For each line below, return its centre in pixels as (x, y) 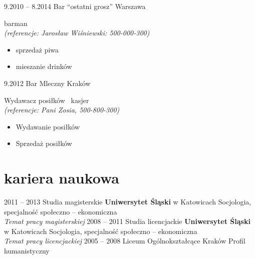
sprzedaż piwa (37, 49)
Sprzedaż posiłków (44, 143)
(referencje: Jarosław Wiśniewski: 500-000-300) (77, 33)
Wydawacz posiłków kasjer (47, 100)
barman (16, 23)
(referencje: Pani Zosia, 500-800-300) (62, 110)
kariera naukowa (62, 178)
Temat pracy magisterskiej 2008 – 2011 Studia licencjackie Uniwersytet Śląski (127, 221)
